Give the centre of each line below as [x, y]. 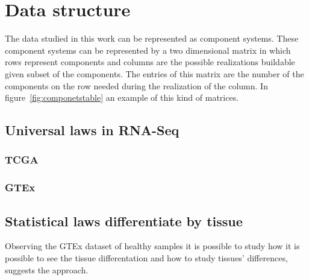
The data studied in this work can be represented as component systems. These [152, 38]
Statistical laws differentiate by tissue [124, 221]
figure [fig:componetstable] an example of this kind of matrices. [122, 97]
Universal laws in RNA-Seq [92, 130]
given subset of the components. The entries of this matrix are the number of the [154, 73]
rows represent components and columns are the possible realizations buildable [150, 62]
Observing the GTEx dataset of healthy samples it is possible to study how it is [152, 246]
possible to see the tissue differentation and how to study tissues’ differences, [146, 257]
